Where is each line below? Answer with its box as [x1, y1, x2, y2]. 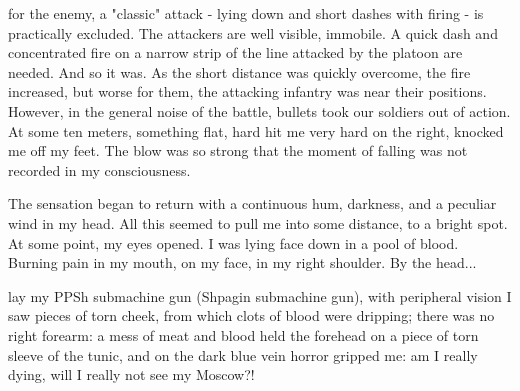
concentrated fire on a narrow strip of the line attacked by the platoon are [8, 42, 463, 63]
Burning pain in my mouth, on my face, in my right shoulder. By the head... [8, 252, 477, 273]
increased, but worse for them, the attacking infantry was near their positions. [8, 81, 487, 102]
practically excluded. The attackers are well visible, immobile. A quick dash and [8, 22, 498, 43]
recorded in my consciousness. [8, 159, 191, 180]
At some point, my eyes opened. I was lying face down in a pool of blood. [8, 232, 459, 253]
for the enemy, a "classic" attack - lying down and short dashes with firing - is [8, 3, 484, 23]
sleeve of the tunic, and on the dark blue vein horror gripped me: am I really [8, 344, 478, 365]
